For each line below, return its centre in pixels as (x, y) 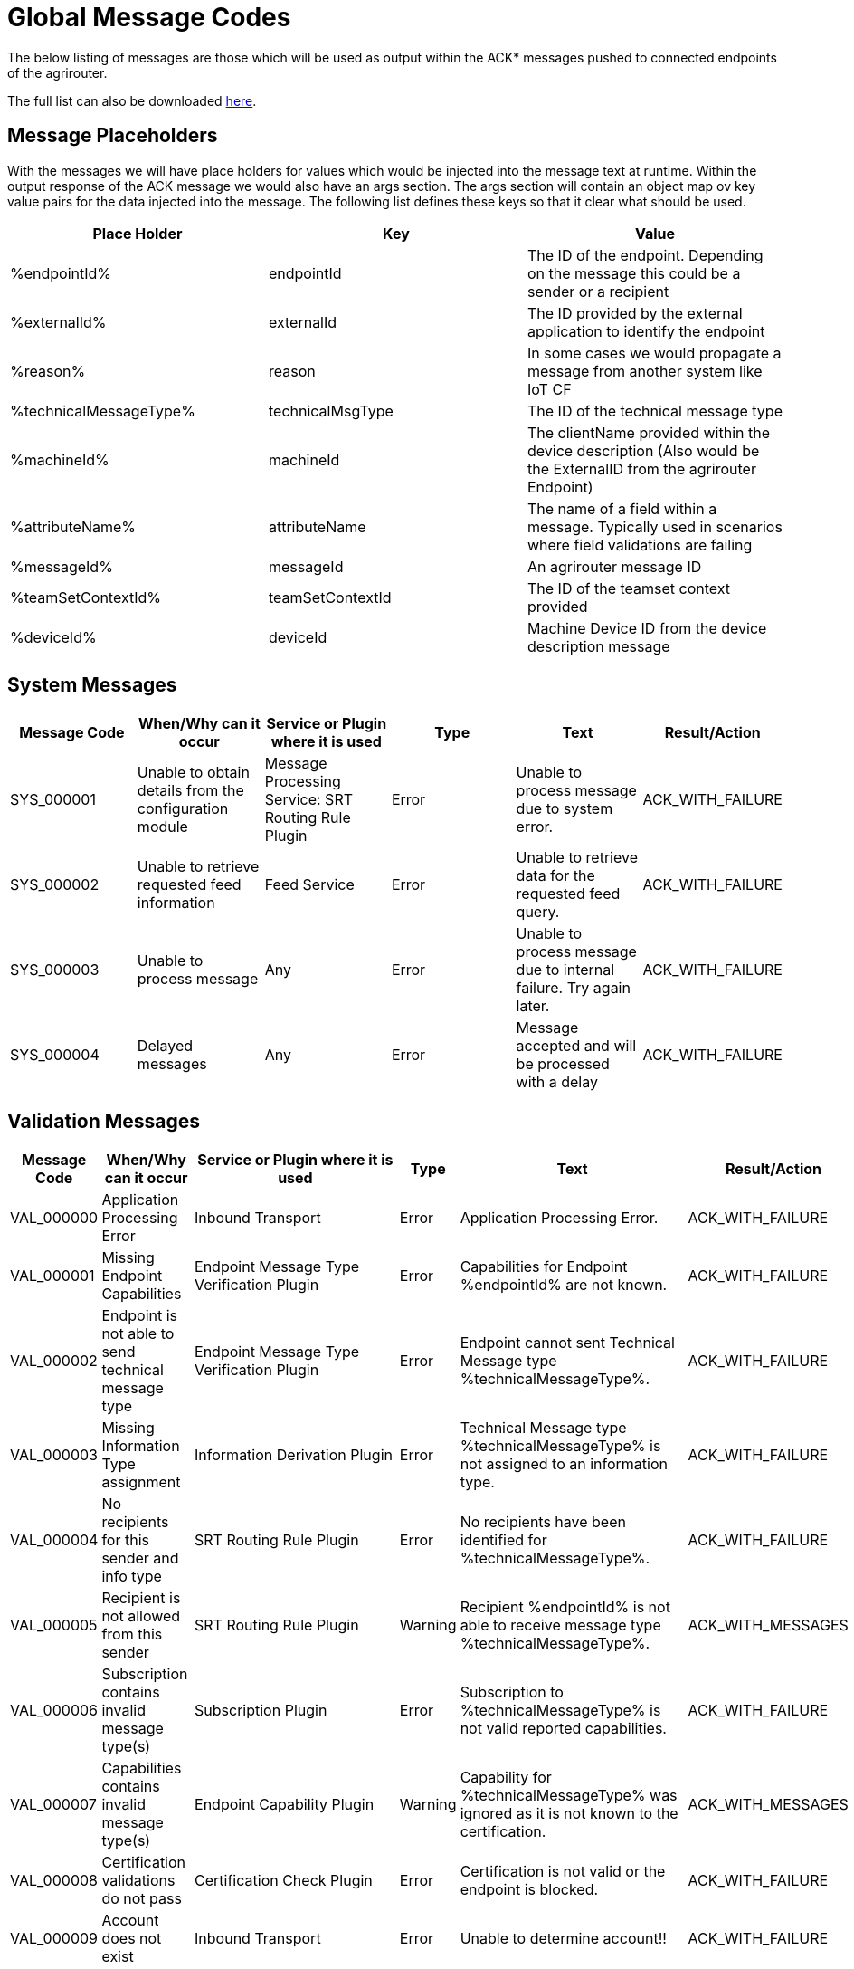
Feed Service (309, 885)
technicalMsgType (331, 411)
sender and (140, 1558)
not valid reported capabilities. (563, 1729)
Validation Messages (104, 1121)
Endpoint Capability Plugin (285, 1805)
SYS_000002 (55, 885)
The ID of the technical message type (655, 411)
